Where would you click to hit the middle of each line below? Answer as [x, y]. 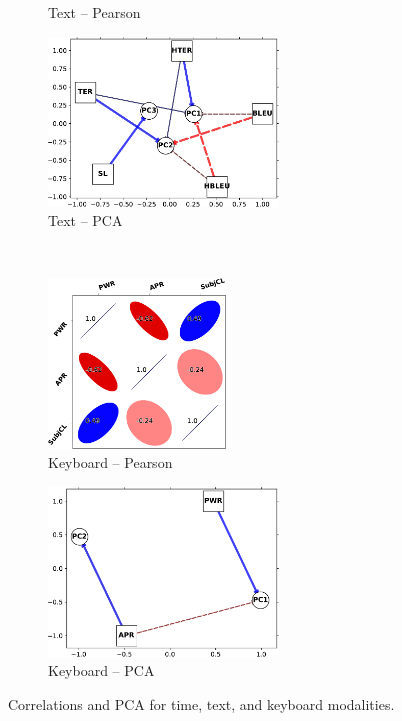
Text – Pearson [94, 12]
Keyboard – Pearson [110, 462]
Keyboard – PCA [101, 670]
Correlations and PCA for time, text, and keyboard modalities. [201, 703]
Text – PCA [85, 220]
